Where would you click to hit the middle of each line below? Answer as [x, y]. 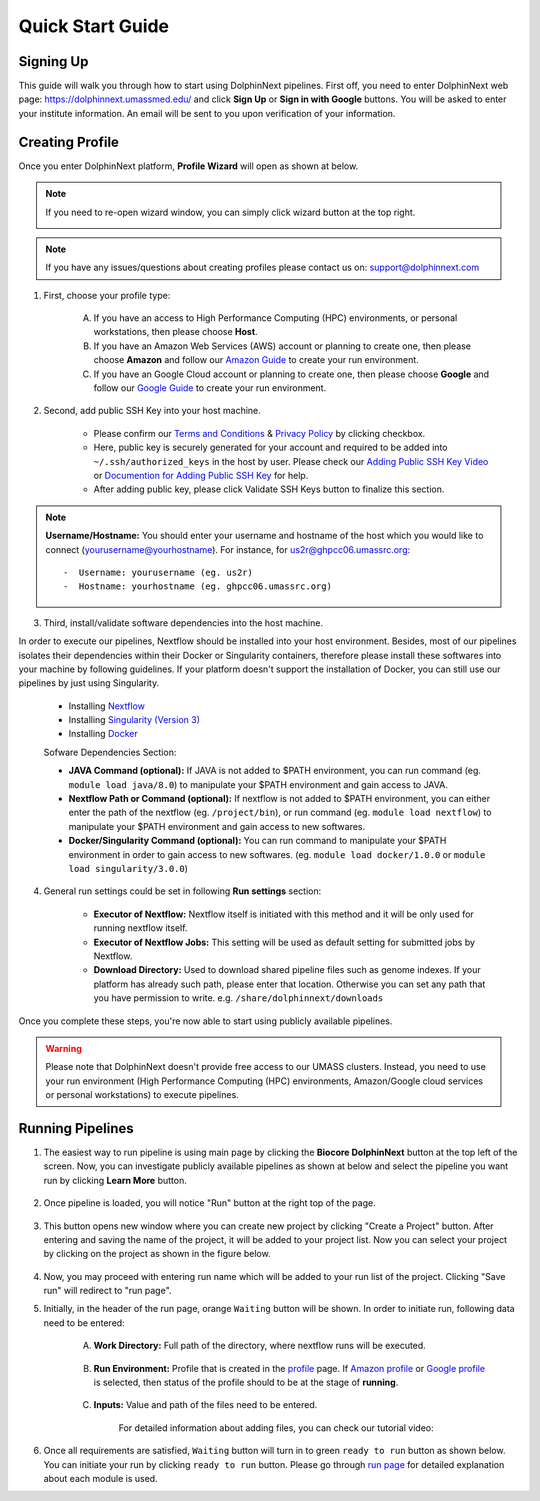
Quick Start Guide [94, 26]
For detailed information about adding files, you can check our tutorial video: [276, 1427]
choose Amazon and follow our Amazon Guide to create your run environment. [256, 360]
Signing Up [53, 61]
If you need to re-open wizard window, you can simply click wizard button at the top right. [230, 212]
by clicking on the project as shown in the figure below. [157, 1254]
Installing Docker [103, 734]
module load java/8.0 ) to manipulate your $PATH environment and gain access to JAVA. [258, 784]
